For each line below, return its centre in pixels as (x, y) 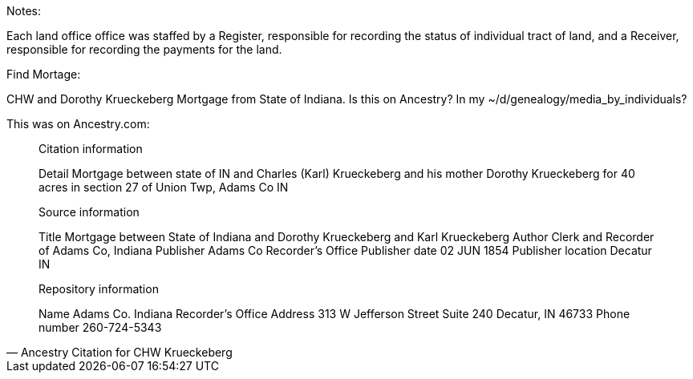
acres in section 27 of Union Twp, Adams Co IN (164, 187)
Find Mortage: (44, 74)
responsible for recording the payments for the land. (144, 49)
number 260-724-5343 (100, 327)
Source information (89, 212)
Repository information (99, 289)
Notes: (24, 11)
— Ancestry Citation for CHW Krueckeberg (120, 352)
